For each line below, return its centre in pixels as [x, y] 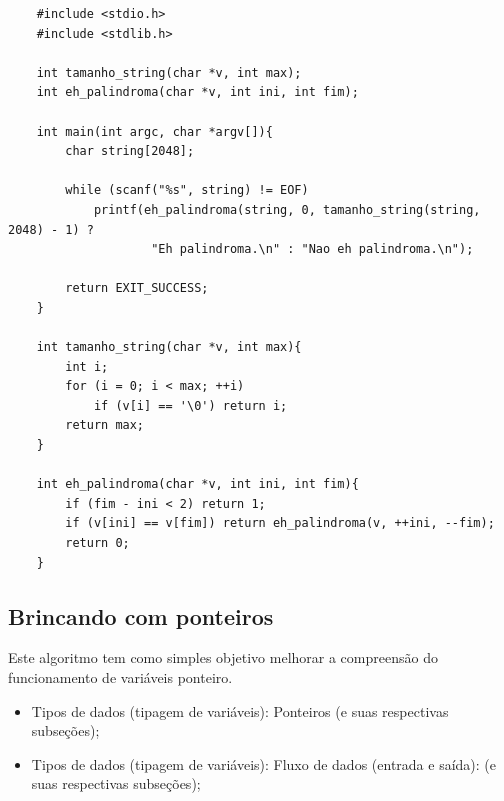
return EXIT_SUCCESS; [137, 288]
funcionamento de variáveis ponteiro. [120, 677]
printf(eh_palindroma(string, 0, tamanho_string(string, [287, 209]
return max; [105, 425]
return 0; [97, 543]
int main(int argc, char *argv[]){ [154, 131]
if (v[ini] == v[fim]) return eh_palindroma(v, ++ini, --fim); [280, 523]
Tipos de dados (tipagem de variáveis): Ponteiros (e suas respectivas [240, 710]
